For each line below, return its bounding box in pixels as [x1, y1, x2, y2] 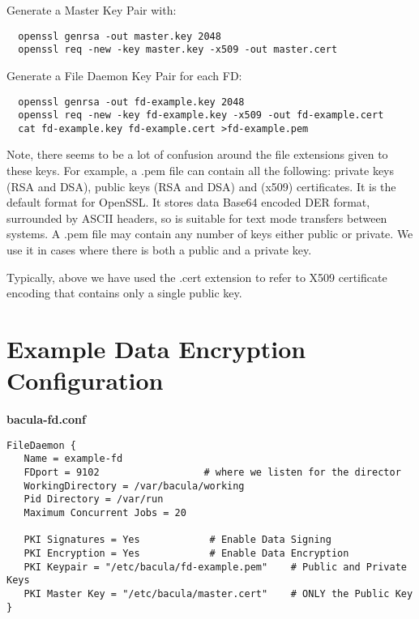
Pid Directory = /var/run [24, 493, 164, 506]
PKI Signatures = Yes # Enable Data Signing [24, 534, 331, 546]
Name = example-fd [24, 453, 123, 465]
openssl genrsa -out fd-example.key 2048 [18, 96, 245, 108]
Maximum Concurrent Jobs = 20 [24, 507, 186, 519]
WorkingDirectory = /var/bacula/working [24, 480, 245, 492]
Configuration [6, 364, 164, 397]
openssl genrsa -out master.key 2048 [18, 30, 221, 42]
